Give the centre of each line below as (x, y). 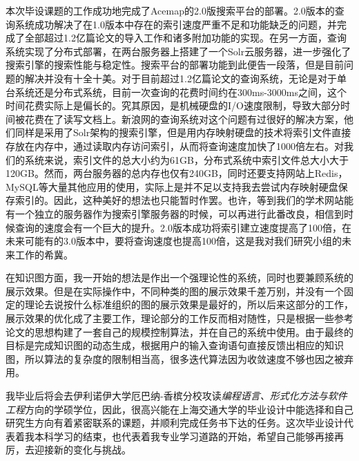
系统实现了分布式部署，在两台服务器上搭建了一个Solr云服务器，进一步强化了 (178, 51)
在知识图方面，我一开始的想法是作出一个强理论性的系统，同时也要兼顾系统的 (179, 277)
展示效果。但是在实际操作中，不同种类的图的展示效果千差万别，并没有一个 (175, 291)
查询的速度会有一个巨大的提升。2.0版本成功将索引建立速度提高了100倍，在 (183, 227)
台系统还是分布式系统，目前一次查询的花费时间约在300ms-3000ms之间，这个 (176, 92)
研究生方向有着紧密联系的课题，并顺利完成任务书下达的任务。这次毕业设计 (175, 423)
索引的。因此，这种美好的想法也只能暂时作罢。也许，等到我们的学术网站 (179, 200)
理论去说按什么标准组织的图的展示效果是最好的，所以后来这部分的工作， (189, 304)
